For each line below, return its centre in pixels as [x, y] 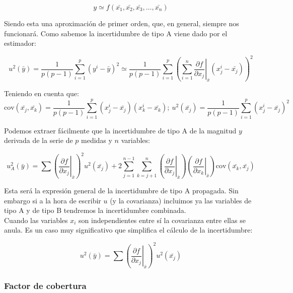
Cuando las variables [36, 220]
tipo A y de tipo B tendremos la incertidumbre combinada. [95, 210]
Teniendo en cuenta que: [42, 93]
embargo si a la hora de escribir [53, 200]
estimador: [20, 43]
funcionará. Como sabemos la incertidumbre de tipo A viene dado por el [116, 33]
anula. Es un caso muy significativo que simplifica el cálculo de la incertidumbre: [128, 230]
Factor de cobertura [45, 286]
